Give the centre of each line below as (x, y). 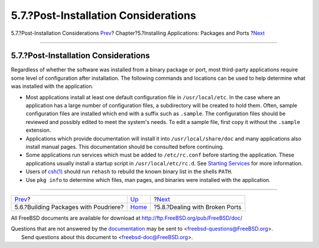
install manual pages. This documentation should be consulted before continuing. (125, 146)
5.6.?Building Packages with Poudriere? (69, 207)
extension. (38, 130)
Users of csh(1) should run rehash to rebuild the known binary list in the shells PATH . (129, 172)
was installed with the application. (52, 86)
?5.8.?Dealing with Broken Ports (198, 207)
